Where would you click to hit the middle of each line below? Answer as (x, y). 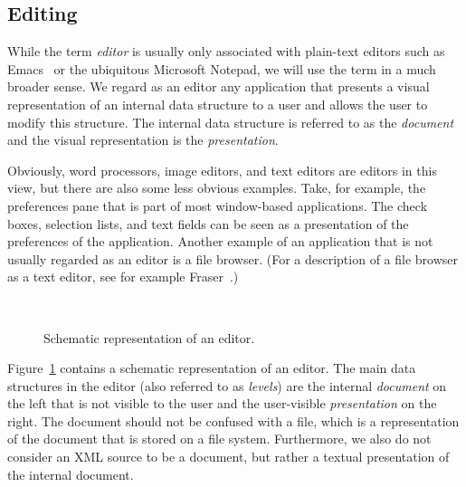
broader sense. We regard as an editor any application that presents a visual (219, 86)
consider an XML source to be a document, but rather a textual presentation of (228, 457)
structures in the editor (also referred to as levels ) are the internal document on (227, 385)
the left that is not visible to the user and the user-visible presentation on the (222, 403)
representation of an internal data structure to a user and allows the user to (218, 104)
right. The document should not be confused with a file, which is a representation (233, 420)
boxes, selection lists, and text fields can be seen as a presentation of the (208, 223)
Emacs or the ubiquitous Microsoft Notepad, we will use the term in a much (222, 68)
